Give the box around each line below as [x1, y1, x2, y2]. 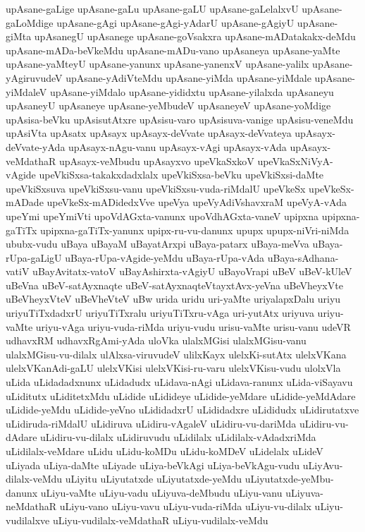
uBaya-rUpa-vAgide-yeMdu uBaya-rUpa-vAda [65, 250, 265, 265]
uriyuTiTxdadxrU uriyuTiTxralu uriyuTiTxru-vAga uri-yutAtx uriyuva [6, 306, 314, 320]
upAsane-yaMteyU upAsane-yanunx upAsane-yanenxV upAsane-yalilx [6, 56, 309, 71]
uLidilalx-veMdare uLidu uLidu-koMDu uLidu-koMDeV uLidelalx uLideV [6, 444, 323, 458]
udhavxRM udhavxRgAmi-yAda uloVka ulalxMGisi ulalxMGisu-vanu [6, 333, 307, 348]
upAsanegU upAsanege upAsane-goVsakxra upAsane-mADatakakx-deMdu [34, 29, 356, 44]
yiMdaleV [6, 84, 47, 99]
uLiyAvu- [302, 457, 343, 472]
